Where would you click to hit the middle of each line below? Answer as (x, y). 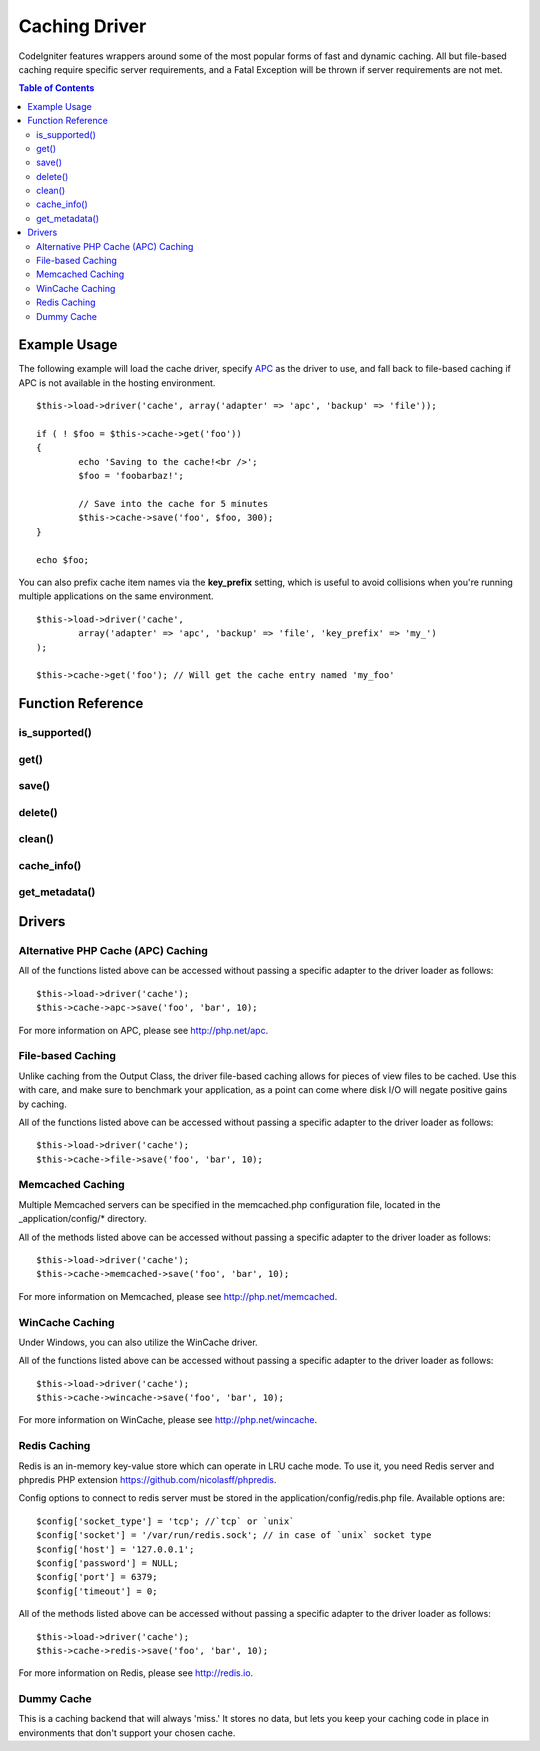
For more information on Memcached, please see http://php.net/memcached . (178, 1296)
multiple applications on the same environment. (116, 596)
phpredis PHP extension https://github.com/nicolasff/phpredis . (147, 1479)
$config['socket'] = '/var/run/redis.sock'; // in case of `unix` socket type (234, 1535)
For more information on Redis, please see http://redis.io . (136, 1673)
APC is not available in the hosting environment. (117, 382)
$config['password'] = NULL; (107, 1563)
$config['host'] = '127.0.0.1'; (115, 1549)
